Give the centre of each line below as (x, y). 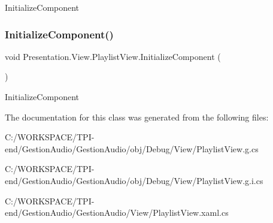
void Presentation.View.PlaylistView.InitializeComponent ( (113, 56)
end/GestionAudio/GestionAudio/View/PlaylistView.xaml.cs (117, 213)
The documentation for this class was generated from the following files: (137, 117)
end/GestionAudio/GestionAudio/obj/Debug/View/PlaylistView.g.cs (132, 148)
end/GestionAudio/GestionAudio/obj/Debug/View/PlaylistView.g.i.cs (134, 180)
